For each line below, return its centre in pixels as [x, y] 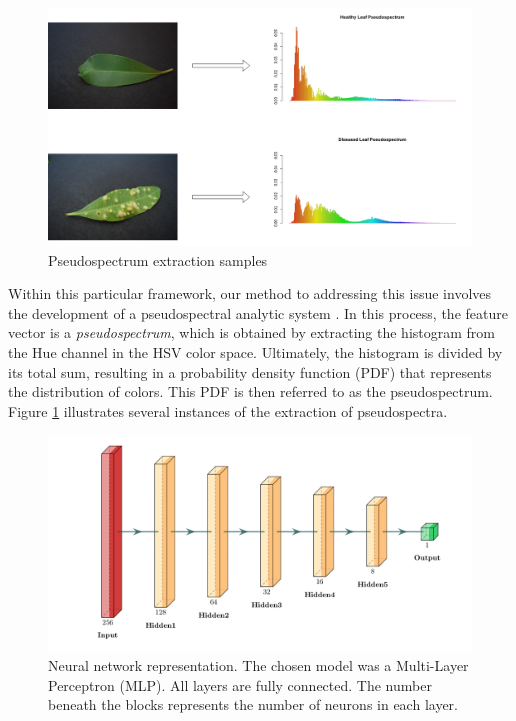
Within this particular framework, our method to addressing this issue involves [250, 293]
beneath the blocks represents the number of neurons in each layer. [253, 704]
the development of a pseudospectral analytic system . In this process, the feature [258, 312]
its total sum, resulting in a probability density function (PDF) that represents [250, 371]
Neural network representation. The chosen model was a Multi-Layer [258, 665]
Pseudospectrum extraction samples [158, 259]
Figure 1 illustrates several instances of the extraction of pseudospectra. [228, 410]
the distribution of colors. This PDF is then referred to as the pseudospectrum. [250, 391]
